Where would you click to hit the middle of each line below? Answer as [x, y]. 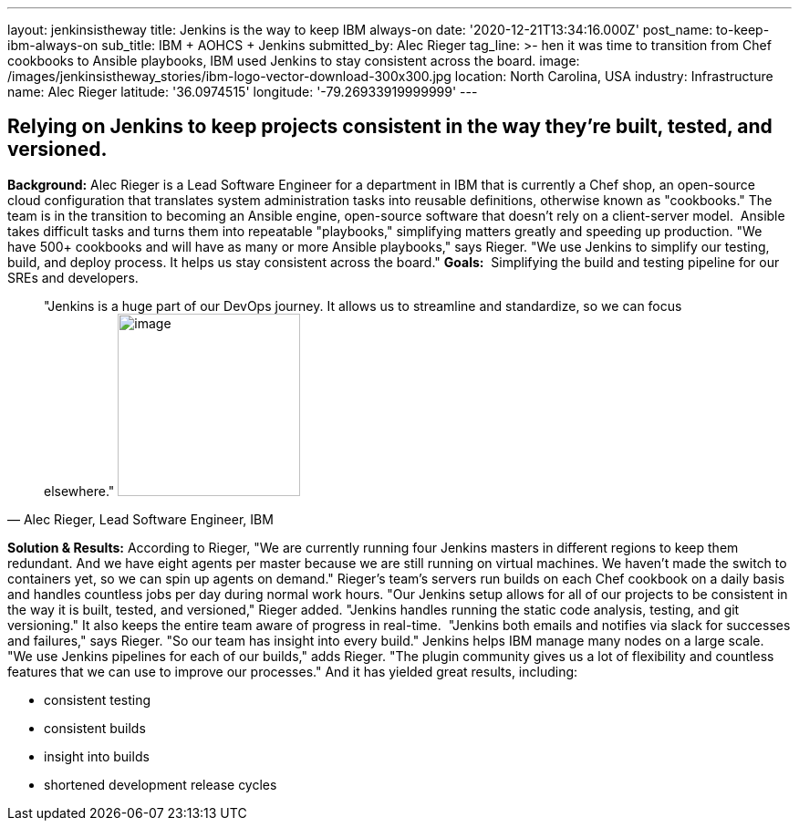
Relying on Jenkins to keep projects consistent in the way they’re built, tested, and [390, 127]
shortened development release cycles [161, 784]
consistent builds [95, 728]
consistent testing [98, 699]
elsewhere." [79, 491]
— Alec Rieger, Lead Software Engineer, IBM [140, 519]
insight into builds [97, 756]
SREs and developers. [73, 277]
